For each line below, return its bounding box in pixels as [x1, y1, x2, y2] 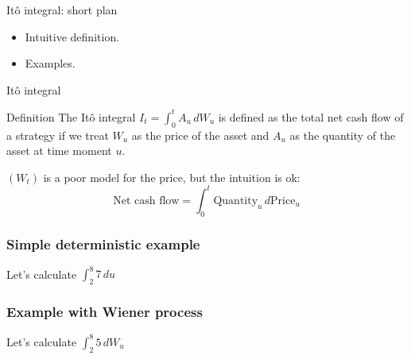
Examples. [25, 55, 76, 71]
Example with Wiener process [6, 302, 203, 322]
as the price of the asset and [131, 126, 269, 143]
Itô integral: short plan [6, 2, 118, 17]
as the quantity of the [289, 126, 396, 143]
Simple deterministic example [6, 234, 200, 253]
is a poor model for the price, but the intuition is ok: [43, 168, 300, 185]
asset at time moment [6, 142, 112, 159]
